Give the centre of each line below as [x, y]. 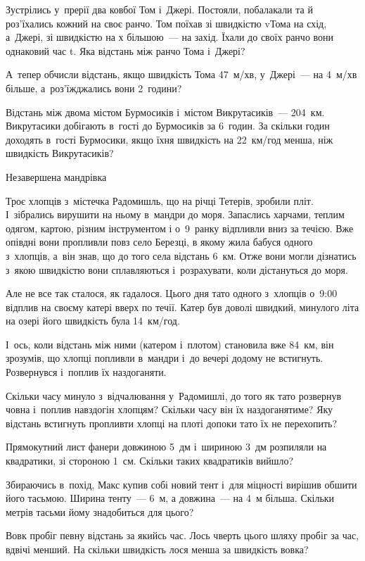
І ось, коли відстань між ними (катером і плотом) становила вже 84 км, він [170, 344]
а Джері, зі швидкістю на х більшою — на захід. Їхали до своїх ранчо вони [170, 37]
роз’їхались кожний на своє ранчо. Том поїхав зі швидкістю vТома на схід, [166, 23]
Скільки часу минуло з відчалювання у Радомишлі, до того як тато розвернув [174, 395]
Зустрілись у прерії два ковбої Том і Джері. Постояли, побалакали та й [159, 9]
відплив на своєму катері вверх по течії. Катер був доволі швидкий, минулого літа [182, 307]
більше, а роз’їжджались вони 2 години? [94, 88]
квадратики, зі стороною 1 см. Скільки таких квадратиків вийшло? [150, 461]
